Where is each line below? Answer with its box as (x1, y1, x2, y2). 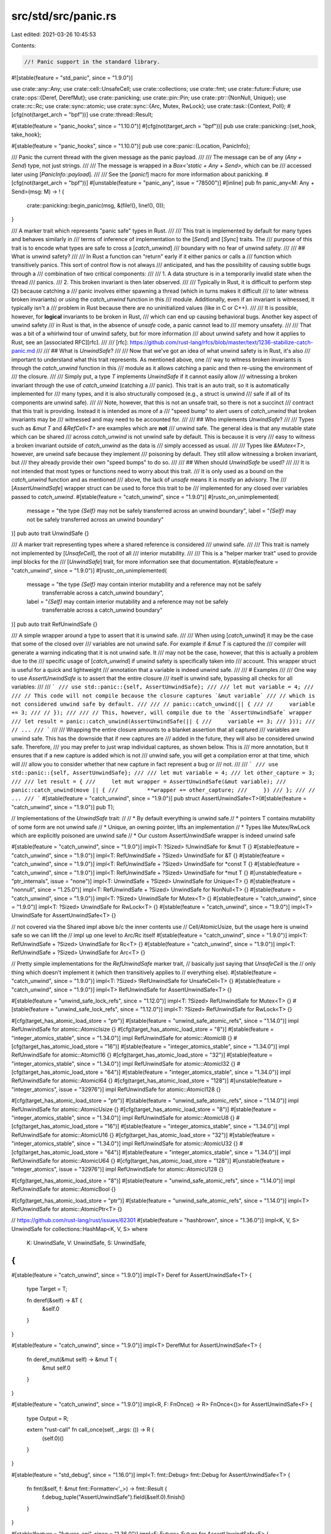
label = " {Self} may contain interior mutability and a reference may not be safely (26, 598, 229, 605)
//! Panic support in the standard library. (24, 58, 161, 65)
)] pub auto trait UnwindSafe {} (11, 530, 89, 537)
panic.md (11, 347, 36, 355)
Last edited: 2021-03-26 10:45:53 (11, 31, 96, 38)
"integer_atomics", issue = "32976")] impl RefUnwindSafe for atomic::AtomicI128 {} (11, 1085, 221, 1093)
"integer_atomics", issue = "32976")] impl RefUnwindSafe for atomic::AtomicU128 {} (11, 1166, 224, 1173)
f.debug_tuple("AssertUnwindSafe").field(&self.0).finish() (42, 1494, 185, 1501)
